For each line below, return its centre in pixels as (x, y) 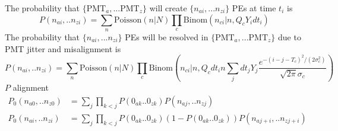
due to (290, 36)
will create (168, 8)
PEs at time (254, 8)
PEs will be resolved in (167, 36)
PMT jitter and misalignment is (63, 48)
